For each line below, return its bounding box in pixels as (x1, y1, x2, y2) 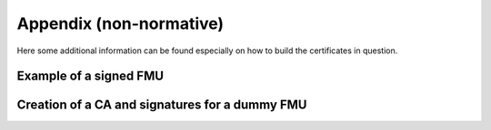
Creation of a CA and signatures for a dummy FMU (16, 97, 307, 113)
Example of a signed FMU (16, 69, 164, 84)
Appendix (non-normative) (16, 14, 225, 33)
